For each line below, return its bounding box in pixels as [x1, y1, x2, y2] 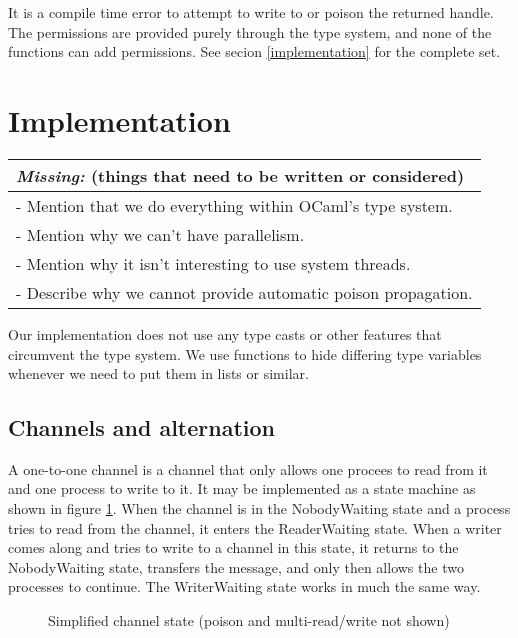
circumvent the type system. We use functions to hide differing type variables [8, 343, 482, 364]
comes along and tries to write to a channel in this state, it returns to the [8, 537, 459, 558]
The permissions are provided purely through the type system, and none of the [8, 21, 492, 42]
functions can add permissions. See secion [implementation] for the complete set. [8, 41, 501, 62]
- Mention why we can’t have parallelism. [16, 222, 305, 246]
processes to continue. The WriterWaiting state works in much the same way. [8, 576, 481, 597]
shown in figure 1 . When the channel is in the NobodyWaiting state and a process [8, 498, 511, 519]
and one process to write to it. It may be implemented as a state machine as [8, 478, 476, 499]
